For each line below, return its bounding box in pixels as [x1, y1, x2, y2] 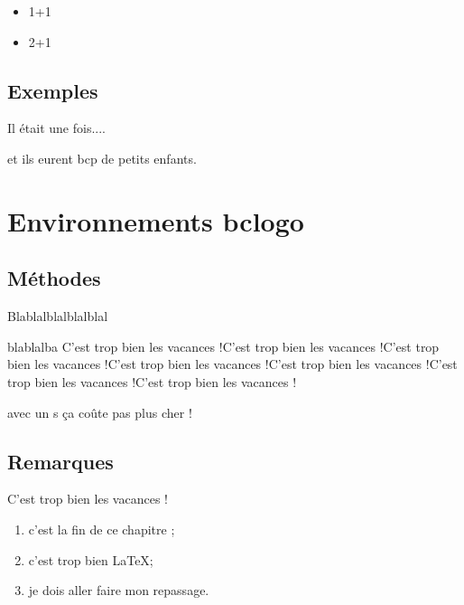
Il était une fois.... [7, 118, 106, 137]
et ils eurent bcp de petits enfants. [7, 148, 197, 167]
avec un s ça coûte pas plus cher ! [7, 402, 192, 421]
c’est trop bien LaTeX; [28, 550, 153, 569]
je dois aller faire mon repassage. [28, 581, 209, 600]
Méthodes [7, 264, 101, 292]
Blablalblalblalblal [7, 307, 108, 326]
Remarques [7, 447, 114, 475]
